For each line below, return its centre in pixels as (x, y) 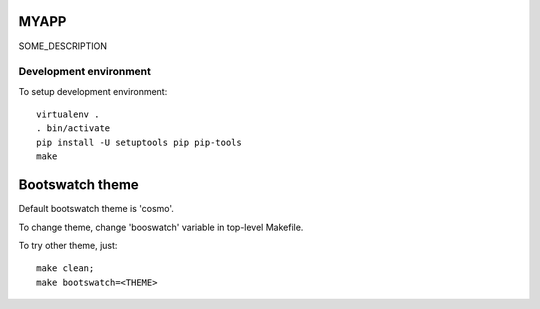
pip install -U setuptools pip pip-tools (139, 142)
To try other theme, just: (68, 245)
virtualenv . (68, 114)
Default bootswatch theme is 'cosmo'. (96, 209)
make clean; (65, 268)
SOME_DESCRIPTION (63, 46)
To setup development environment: (93, 91)
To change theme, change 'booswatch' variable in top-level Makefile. (161, 227)
